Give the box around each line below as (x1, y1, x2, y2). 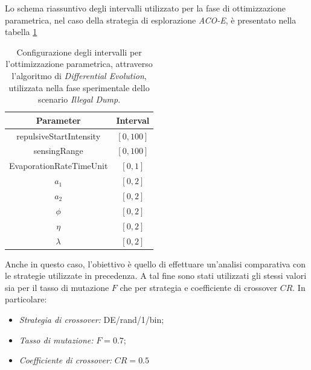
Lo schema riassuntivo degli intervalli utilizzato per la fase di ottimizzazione (5, 2, 286, 14)
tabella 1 (5, 25, 37, 38)
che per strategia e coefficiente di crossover (120, 281, 277, 293)
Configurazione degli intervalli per (16, 45, 142, 58)
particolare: (5, 293, 47, 305)
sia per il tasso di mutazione (5, 281, 109, 293)
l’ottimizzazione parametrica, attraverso (5, 57, 153, 70)
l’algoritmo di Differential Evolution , (11, 69, 147, 81)
